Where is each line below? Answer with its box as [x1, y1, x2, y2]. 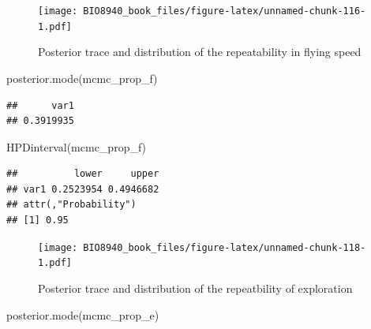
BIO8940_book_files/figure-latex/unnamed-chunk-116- [83, 6, 366, 17]
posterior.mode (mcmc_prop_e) [6, 306, 159, 323]
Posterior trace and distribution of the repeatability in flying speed [38, 43, 362, 60]
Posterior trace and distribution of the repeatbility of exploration [38, 279, 353, 296]
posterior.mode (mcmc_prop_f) [6, 69, 158, 86]
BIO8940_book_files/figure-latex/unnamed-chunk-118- [83, 241, 366, 253]
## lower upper [6, 168, 159, 180]
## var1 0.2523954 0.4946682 [6, 183, 159, 195]
